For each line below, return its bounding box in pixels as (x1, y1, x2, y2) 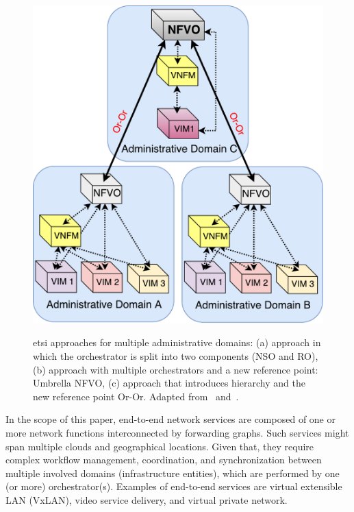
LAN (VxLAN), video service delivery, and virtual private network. (5, 492, 288, 507)
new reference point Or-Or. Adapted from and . (33, 389, 239, 403)
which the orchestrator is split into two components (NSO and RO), (33, 349, 318, 363)
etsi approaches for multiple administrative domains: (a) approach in (33, 335, 321, 350)
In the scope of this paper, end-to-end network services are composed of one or (5, 412, 336, 426)
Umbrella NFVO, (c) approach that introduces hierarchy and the (33, 376, 305, 390)
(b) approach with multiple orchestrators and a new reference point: (33, 362, 318, 376)
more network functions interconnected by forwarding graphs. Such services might (5, 426, 349, 440)
